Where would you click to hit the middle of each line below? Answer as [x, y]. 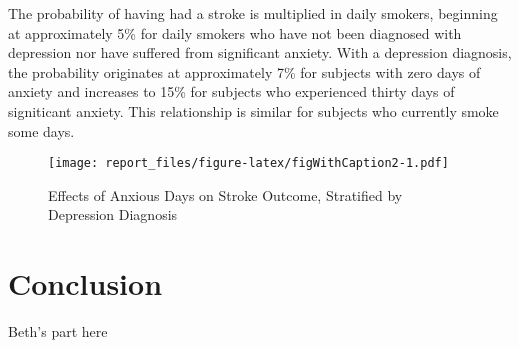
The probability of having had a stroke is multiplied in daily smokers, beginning [253, 13]
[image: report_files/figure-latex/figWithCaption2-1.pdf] [248, 163]
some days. [41, 130]
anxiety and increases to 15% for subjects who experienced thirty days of [231, 91]
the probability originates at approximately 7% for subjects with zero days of [244, 71]
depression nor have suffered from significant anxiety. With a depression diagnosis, [260, 52]
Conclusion [85, 283]
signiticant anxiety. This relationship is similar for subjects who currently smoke [253, 110]
